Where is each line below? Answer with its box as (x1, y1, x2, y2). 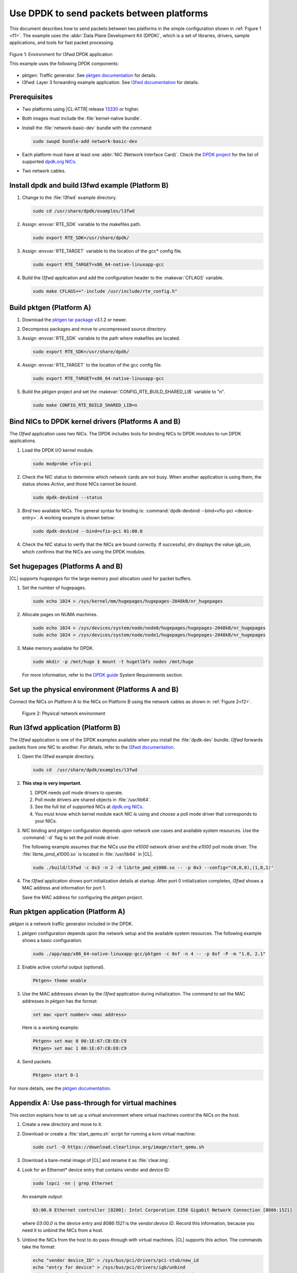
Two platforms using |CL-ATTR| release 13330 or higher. (22, 106, 140, 112)
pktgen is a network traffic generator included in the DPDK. (9, 921, 133, 927)
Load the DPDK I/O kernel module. (22, 447, 94, 453)
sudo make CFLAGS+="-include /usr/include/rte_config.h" (32, 288, 178, 294)
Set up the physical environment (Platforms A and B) (9, 685, 179, 694)
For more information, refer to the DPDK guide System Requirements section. (22, 672, 183, 678)
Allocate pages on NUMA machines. (22, 611, 98, 617)
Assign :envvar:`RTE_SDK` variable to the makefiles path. (22, 222, 142, 228)
